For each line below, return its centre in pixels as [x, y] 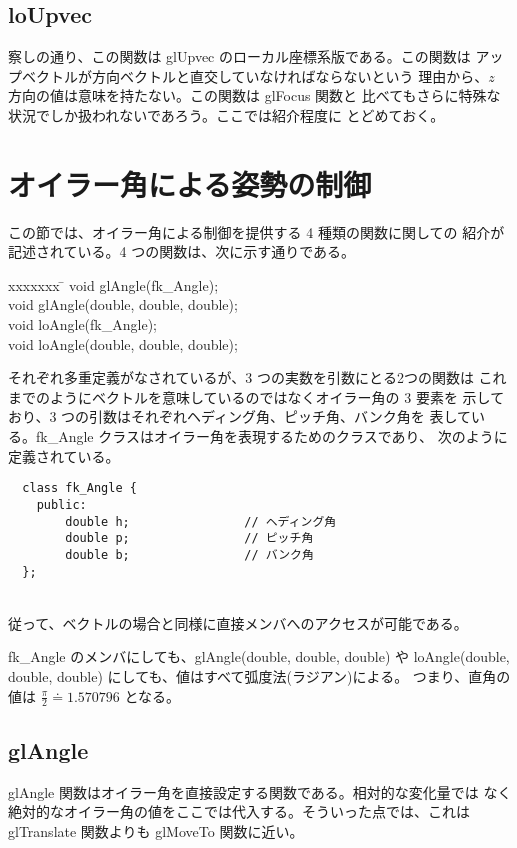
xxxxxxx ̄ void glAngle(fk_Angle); [113, 284]
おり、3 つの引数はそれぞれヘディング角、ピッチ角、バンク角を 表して [240, 416]
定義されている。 [64, 455]
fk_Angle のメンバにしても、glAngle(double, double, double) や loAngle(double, [259, 656]
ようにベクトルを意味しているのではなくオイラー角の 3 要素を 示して [277, 396]
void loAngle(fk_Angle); [82, 324]
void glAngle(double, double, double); [123, 304]
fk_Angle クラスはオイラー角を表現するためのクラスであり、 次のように [271, 436]
